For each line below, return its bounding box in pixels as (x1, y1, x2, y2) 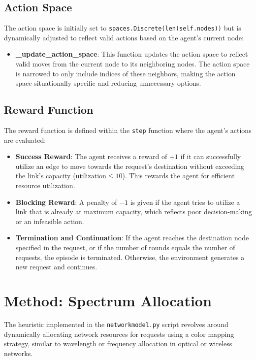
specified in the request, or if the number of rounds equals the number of (15, 242, 235, 253)
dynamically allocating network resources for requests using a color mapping (4, 328, 234, 339)
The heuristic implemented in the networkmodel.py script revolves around (4, 319, 228, 329)
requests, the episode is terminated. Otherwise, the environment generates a (15, 252, 245, 262)
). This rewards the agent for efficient (122, 170, 235, 181)
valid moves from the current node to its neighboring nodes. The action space (15, 59, 250, 69)
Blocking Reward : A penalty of (15, 196, 117, 207)
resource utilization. (15, 180, 75, 191)
